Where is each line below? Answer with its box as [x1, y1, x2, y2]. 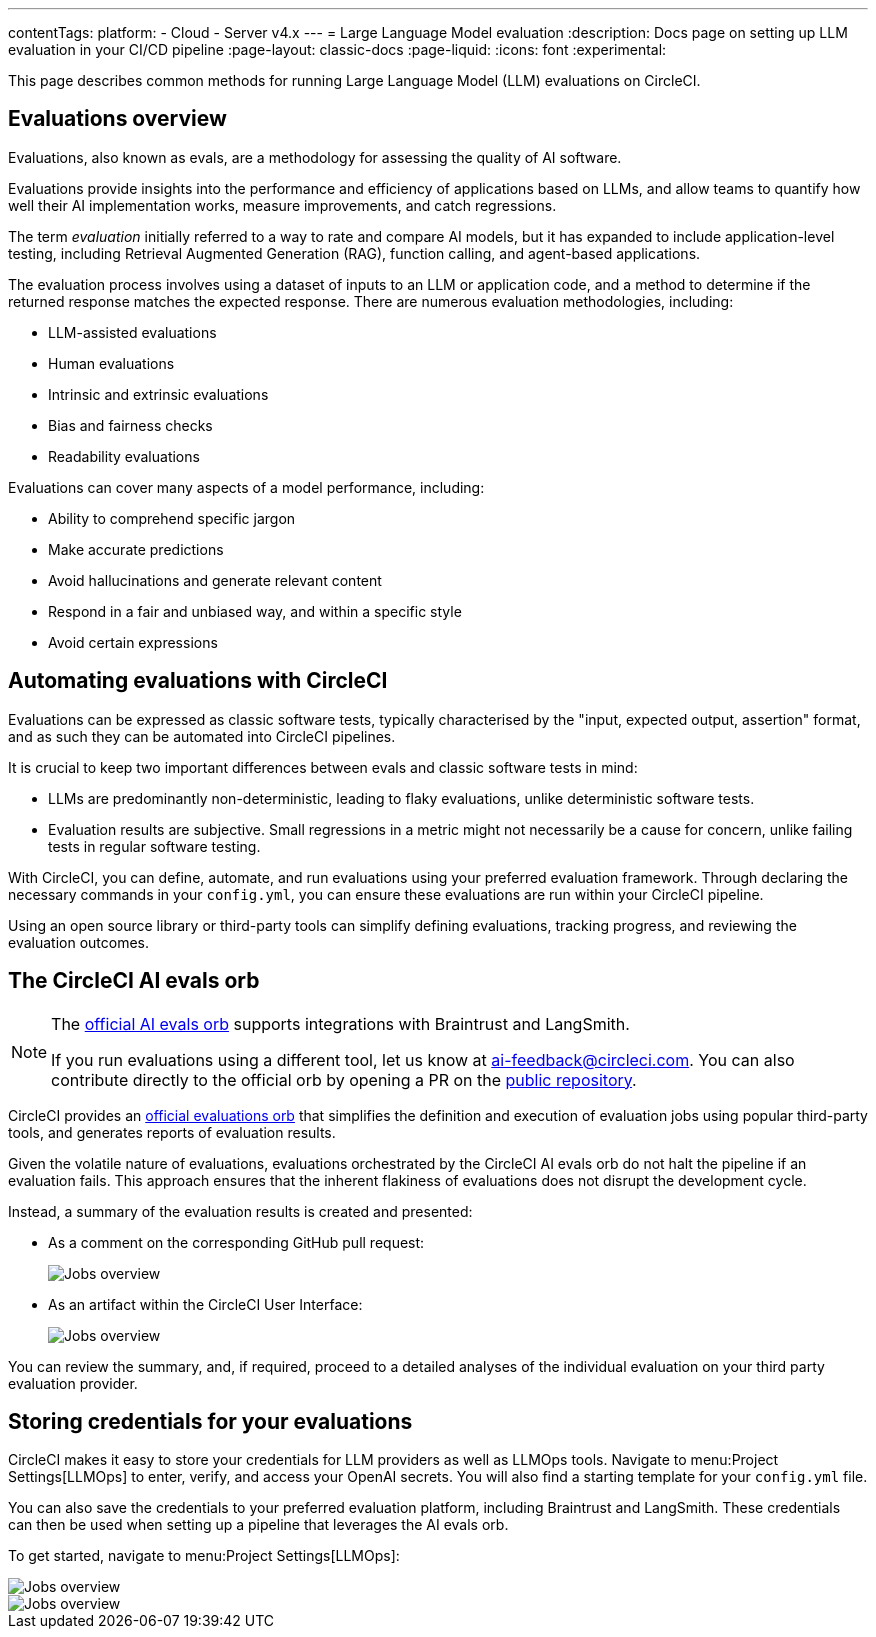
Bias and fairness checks [48, 416, 213, 434]
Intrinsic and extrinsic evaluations [48, 385, 269, 403]
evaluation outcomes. [8, 933, 150, 951]
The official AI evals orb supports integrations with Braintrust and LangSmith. [51, 1013, 630, 1034]
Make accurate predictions [48, 540, 224, 558]
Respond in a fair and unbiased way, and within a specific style [48, 602, 462, 620]
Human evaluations [48, 354, 175, 372]
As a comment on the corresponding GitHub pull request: [48, 1233, 425, 1251]
